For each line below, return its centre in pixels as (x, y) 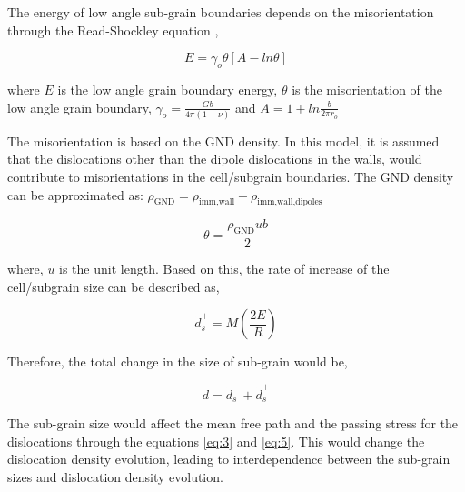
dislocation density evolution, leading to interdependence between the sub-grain (229, 459)
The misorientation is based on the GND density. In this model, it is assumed (223, 141)
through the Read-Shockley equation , (113, 30)
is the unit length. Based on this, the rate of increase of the (224, 269)
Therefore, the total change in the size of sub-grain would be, (178, 361)
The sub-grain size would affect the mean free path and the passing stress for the (233, 423)
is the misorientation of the (367, 89)
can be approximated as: (75, 194)
